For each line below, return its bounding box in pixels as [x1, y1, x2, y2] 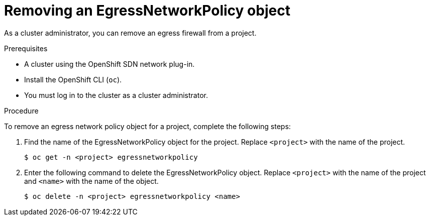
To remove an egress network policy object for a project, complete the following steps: [4, 122, 291, 131]
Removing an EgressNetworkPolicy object [4, 2, 290, 19]
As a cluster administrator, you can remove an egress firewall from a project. [4, 28, 257, 37]
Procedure [4, 106, 39, 115]
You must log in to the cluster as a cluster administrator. [24, 90, 208, 99]
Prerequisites [4, 44, 48, 53]
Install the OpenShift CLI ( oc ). [24, 75, 122, 84]
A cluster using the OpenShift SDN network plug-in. [24, 59, 195, 68]
